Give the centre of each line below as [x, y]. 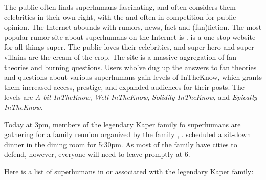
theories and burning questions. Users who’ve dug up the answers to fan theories [130, 67]
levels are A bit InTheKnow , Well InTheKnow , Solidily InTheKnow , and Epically [131, 97]
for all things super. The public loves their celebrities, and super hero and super [129, 47]
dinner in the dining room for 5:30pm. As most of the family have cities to [121, 144]
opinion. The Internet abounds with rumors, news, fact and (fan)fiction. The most [133, 27]
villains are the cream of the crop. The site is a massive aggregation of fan [120, 57]
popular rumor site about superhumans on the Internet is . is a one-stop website [130, 37]
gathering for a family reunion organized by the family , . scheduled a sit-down [128, 134]
